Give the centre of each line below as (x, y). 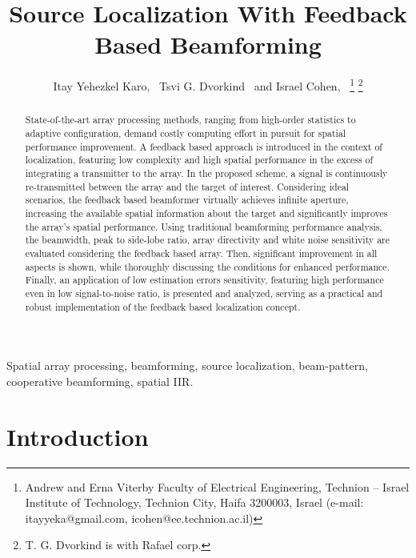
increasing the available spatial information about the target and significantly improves (206, 213)
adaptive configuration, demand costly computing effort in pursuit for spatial (186, 133)
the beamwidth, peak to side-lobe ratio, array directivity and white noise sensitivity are (208, 240)
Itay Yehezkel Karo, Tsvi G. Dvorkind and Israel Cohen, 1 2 (208, 84)
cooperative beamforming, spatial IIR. (100, 381)
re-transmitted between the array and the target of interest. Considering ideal (187, 186)
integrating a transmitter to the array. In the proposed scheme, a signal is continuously (206, 173)
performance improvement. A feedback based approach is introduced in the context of (204, 146)
